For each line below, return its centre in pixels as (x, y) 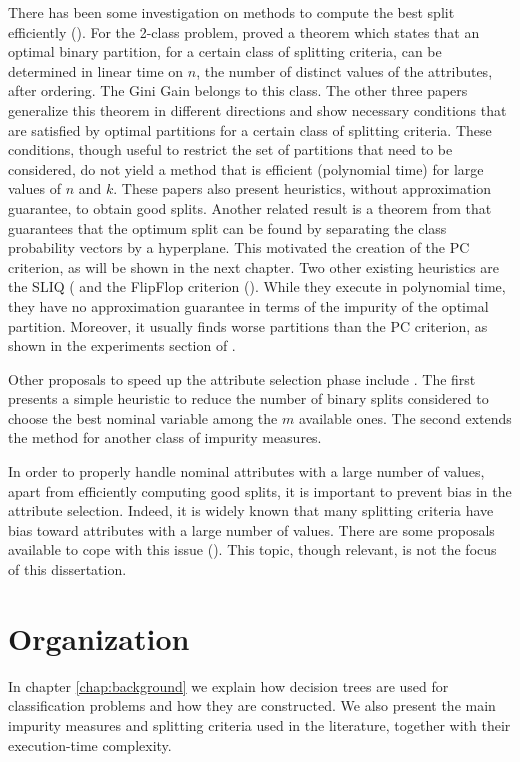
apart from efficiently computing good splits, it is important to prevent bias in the (260, 490)
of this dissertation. (67, 569)
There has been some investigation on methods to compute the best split (231, 12)
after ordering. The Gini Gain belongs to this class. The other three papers (238, 90)
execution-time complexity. (90, 744)
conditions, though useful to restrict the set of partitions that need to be (230, 149)
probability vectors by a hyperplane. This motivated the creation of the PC (239, 247)
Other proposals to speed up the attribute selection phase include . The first (242, 378)
